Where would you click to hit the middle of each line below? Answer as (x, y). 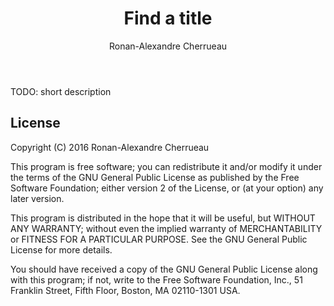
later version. (37, 198)
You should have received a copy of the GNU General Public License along (164, 269)
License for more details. (61, 249)
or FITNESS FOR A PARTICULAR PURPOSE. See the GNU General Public (159, 239)
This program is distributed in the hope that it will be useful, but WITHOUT (163, 218)
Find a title (168, 18)
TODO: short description (61, 91)
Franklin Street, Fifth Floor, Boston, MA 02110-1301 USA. (125, 290)
